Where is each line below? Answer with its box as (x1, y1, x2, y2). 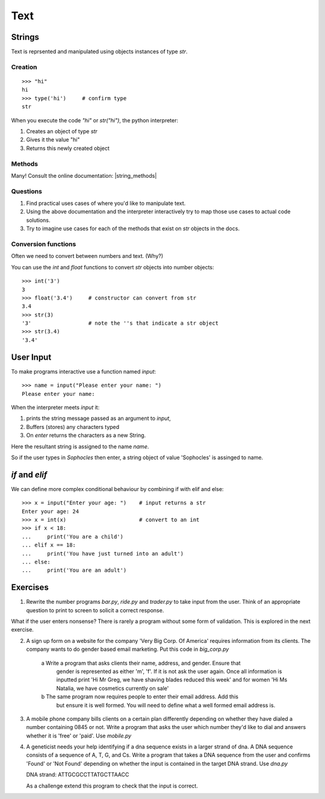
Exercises (11, 582, 49, 593)
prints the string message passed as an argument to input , (26, 415, 171, 422)
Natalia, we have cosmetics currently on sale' (56, 685, 169, 692)
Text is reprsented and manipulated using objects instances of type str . (11, 48, 188, 55)
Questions (11, 187, 42, 195)
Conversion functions (11, 240, 76, 248)
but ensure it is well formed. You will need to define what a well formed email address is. (56, 701, 276, 709)
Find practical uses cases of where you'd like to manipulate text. (26, 199, 186, 207)
